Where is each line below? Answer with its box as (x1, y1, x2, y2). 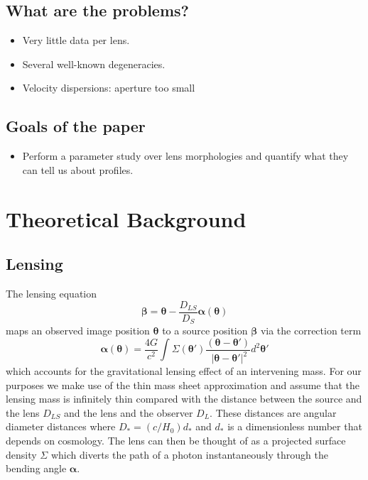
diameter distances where (6, 419, 116, 434)
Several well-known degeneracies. (22, 56, 166, 71)
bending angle (6, 461, 67, 476)
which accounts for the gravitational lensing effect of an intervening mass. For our (6, 364, 362, 378)
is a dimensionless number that (227, 419, 362, 434)
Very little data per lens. (22, 33, 130, 48)
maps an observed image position (6, 323, 150, 338)
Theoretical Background (6, 204, 247, 233)
